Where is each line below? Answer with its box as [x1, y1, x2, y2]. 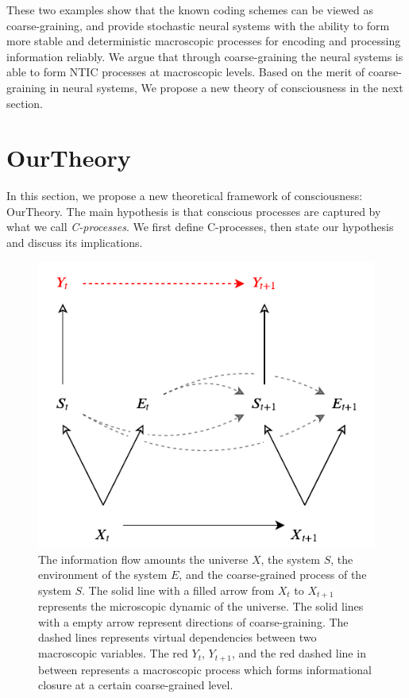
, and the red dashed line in [232, 645, 366, 661]
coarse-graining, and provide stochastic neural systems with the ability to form [6, 17, 390, 33]
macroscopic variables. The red [38, 645, 188, 661]
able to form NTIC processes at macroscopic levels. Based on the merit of [6, 64, 365, 80]
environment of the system [38, 566, 168, 583]
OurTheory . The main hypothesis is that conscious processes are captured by [6, 202, 381, 219]
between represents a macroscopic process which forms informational [38, 661, 372, 677]
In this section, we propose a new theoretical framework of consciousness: [6, 187, 363, 204]
